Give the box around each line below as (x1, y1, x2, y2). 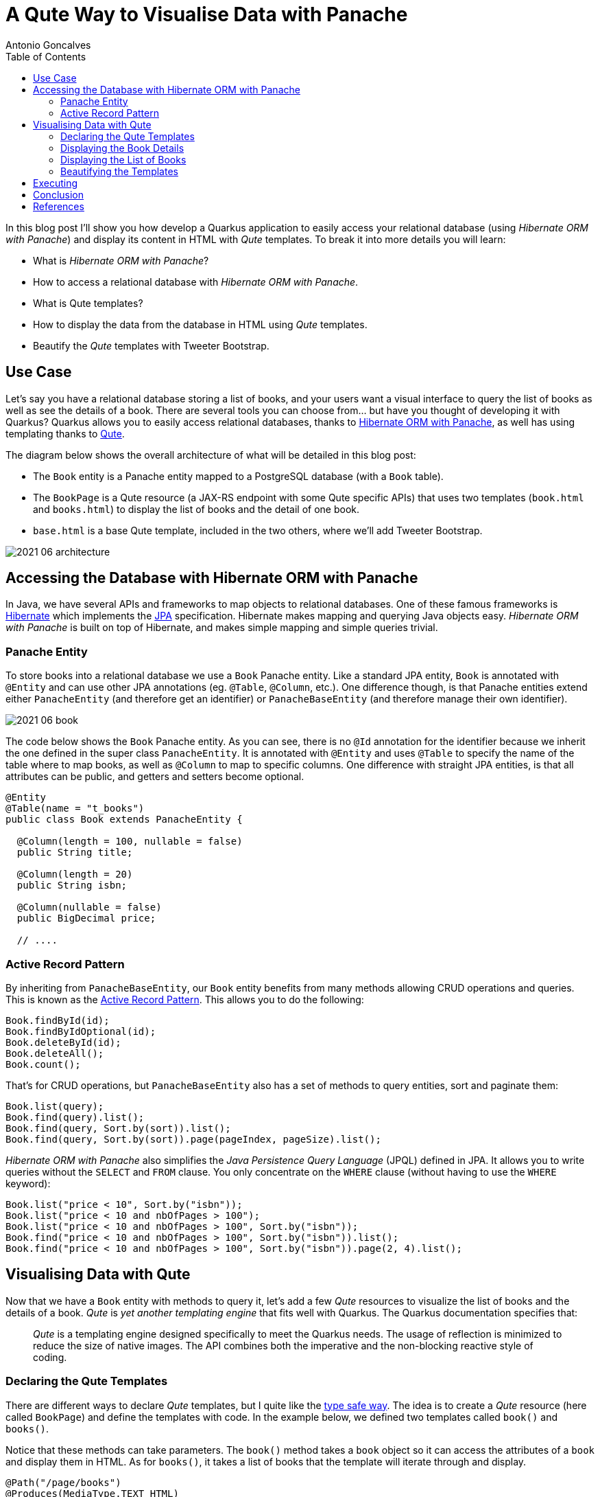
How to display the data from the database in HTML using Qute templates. (33, 318, 368, 330)
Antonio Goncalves (5, 38, 91, 51)
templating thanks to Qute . (5, 427, 125, 439)
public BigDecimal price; (16, 913, 156, 924)
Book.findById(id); (5, 1014, 110, 1026)
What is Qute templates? (33, 297, 143, 309)
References (33, 200, 84, 212)
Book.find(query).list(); (5, 1111, 145, 1123)
